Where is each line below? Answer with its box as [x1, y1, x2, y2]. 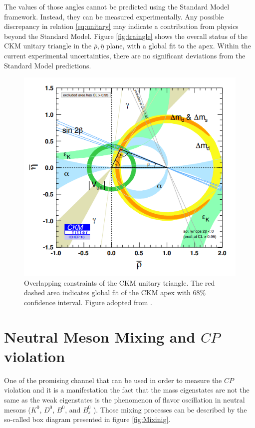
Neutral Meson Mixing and [4, 326, 196, 347]
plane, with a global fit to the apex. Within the [106, 40, 251, 51]
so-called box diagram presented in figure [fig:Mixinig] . [4, 414, 171, 425]
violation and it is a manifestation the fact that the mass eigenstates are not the [4, 385, 250, 395]
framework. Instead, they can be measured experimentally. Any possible [4, 11, 224, 21]
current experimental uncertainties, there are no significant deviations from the [4, 50, 246, 60]
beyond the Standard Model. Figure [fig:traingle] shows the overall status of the [4, 30, 248, 41]
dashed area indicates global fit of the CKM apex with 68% [24, 287, 206, 298]
